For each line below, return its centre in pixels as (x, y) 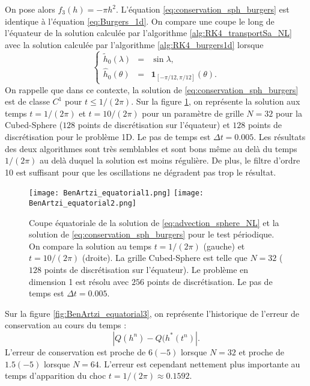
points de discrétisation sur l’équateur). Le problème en (146, 269)
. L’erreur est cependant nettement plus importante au (199, 363)
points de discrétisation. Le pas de (210, 281)
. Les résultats (280, 136)
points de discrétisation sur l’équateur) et (154, 125)
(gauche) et (224, 246)
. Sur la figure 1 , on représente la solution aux (216, 101)
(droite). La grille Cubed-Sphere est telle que (165, 258)
